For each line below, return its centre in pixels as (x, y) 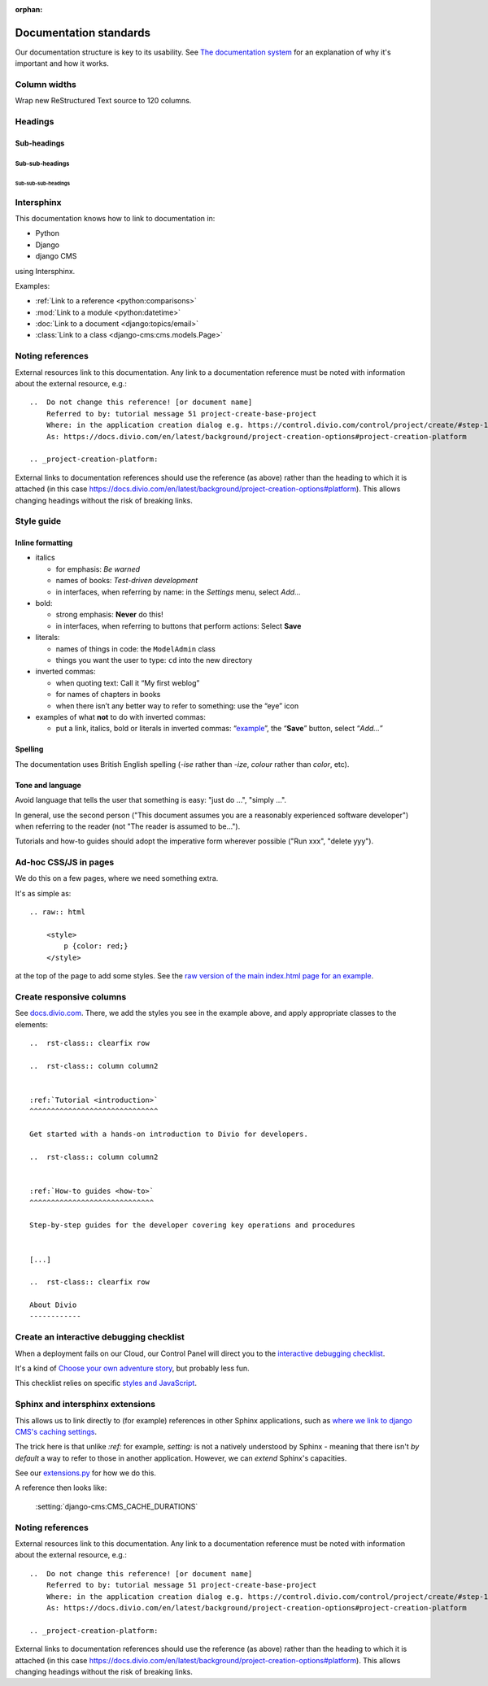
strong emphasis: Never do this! (109, 615)
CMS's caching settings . (56, 1431)
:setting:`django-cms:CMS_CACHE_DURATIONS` (117, 1506)
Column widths (46, 85)
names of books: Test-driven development (127, 581)
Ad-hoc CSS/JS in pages (65, 862)
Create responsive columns (71, 996)
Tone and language (48, 785)
